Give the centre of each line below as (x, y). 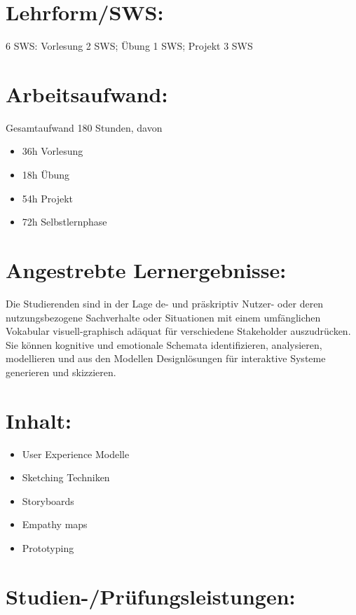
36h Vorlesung (53, 151)
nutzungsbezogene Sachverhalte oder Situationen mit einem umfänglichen (163, 317)
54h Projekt (47, 198)
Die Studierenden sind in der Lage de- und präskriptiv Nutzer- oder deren (165, 303)
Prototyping (48, 548)
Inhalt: (39, 420)
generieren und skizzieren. (61, 372)
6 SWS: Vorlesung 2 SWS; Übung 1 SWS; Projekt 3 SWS (129, 46)
